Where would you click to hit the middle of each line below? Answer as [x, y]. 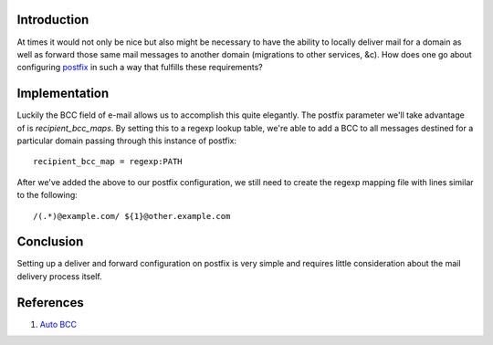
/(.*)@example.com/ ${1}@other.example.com [132, 216]
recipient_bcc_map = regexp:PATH [108, 162]
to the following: [47, 195]
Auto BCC [58, 324]
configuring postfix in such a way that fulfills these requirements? [140, 68]
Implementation [63, 94]
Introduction [53, 20]
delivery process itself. [59, 276]
